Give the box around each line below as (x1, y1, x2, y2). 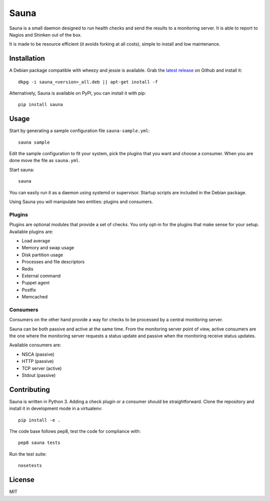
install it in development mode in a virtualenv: (9, 405, 102, 411)
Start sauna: (9, 167, 34, 173)
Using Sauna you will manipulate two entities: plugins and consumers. (9, 199, 153, 205)
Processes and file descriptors (21, 259, 85, 265)
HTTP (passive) (21, 358, 54, 364)
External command (21, 273, 61, 279)
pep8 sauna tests (18, 440, 60, 445)
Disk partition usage (21, 252, 63, 258)
